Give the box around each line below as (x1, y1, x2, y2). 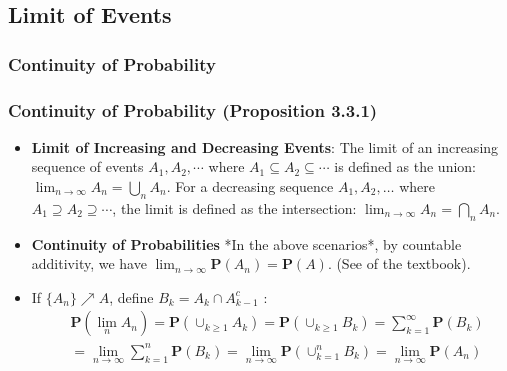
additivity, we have (31, 253, 147, 274)
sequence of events (31, 156, 144, 177)
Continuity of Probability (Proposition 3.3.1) (8, 97, 378, 122)
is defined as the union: (334, 156, 477, 177)
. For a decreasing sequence (166, 176, 334, 197)
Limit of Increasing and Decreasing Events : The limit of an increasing (31, 136, 499, 157)
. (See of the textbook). (327, 253, 471, 274)
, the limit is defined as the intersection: (112, 197, 357, 218)
